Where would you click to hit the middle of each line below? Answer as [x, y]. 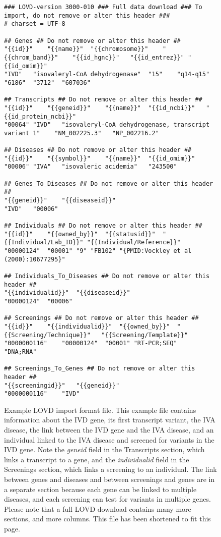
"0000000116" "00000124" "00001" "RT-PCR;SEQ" [91, 343]
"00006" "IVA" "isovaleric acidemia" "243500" [91, 167]
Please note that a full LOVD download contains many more [98, 508]
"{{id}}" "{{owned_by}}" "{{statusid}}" [80, 234]
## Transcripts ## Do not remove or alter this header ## [103, 100]
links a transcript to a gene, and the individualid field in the [97, 459]
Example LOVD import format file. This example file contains [100, 410]
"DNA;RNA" [20, 352]
